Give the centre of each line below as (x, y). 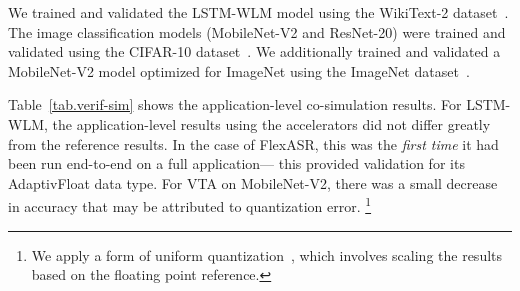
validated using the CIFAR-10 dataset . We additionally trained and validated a (254, 51)
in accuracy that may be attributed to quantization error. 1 (190, 204)
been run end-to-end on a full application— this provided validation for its (236, 163)
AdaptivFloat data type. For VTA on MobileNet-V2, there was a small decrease (253, 182)
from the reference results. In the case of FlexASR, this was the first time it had (253, 143)
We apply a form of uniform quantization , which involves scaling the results (267, 254)
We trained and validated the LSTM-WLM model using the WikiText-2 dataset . (258, 12)
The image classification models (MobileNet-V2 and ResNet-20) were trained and (257, 31)
